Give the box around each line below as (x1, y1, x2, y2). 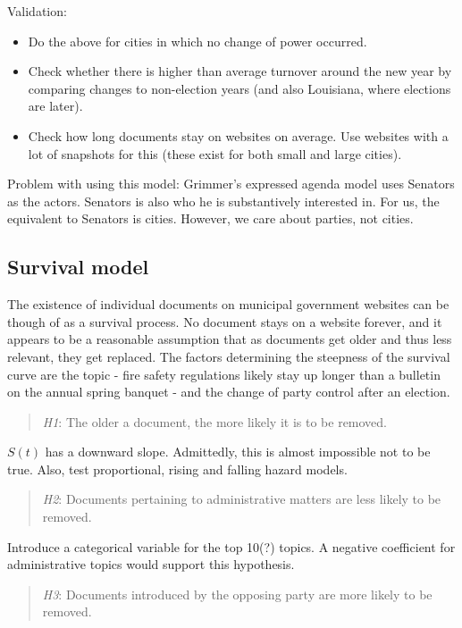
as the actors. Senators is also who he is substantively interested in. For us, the (7, 191, 440, 210)
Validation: (7, 2, 67, 20)
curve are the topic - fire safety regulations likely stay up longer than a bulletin (7, 364, 441, 383)
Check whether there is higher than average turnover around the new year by (28, 62, 452, 80)
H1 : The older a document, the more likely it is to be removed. (42, 412, 388, 431)
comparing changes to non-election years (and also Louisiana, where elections (28, 79, 451, 97)
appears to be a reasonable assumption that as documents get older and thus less (7, 330, 452, 348)
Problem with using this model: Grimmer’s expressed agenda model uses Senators (7, 174, 455, 193)
